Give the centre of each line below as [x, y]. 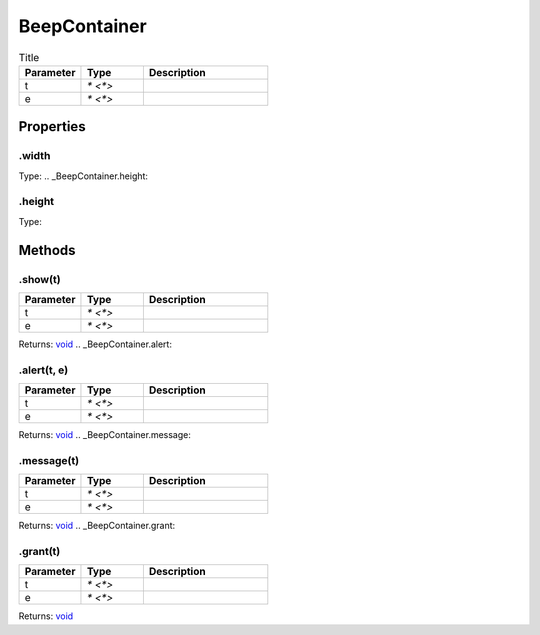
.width [34, 156]
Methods [47, 250]
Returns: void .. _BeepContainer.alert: [95, 344]
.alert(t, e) [43, 370]
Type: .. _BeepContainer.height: [83, 176]
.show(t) [39, 279]
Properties [52, 126]
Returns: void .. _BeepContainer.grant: [97, 526]
